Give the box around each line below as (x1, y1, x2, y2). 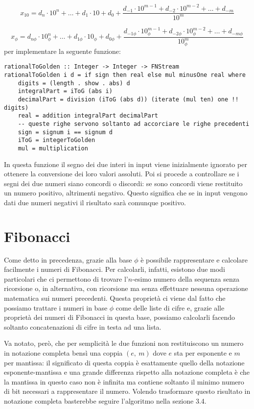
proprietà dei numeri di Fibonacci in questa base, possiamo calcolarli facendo (4, 312, 235, 322)
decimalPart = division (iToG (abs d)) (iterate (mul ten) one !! (18, 96, 239, 103)
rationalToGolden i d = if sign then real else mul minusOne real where (4, 71, 246, 78)
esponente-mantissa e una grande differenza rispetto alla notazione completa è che (4, 367, 250, 377)
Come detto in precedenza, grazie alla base (4, 254, 132, 265)
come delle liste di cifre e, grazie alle (115, 302, 225, 313)
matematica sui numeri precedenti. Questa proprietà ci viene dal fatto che (4, 292, 226, 303)
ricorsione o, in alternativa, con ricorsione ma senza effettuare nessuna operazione (4, 283, 248, 293)
